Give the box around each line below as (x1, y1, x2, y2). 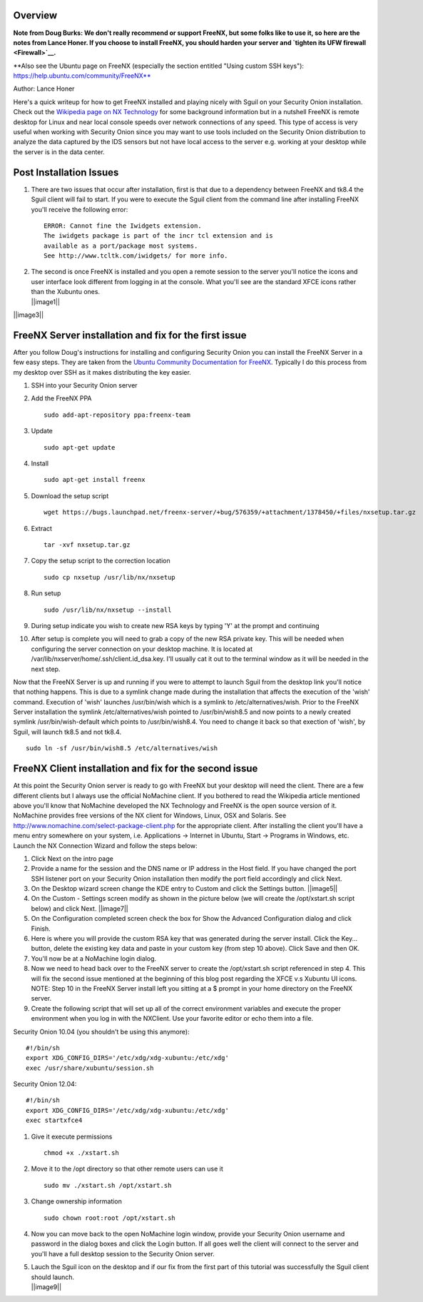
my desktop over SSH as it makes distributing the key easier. (13, 368, 192, 376)
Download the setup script (31, 491, 109, 500)
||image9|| (31, 1282, 62, 1291)
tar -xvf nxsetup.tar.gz (44, 541, 131, 549)
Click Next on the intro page (31, 854, 113, 863)
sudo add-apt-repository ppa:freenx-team (44, 410, 190, 419)
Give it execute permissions (31, 1132, 113, 1141)
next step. (31, 665, 61, 673)
